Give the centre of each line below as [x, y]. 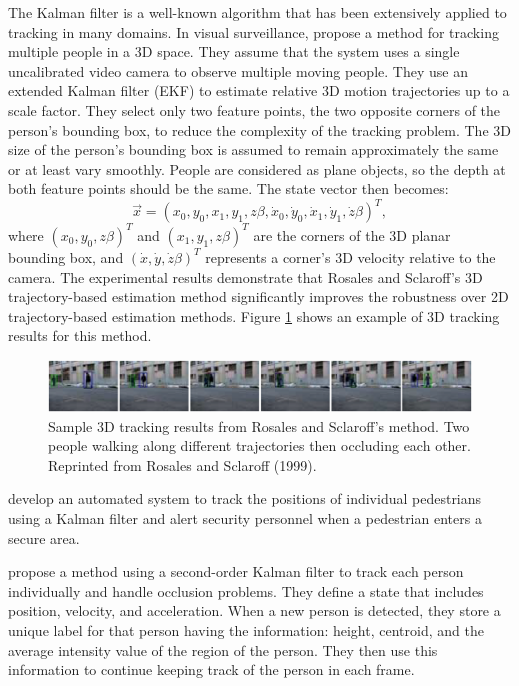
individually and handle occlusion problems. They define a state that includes [246, 590]
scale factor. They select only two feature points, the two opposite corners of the [254, 109]
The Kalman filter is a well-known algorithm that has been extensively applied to [257, 12]
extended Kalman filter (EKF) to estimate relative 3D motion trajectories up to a [259, 90]
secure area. [44, 537]
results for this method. [80, 335]
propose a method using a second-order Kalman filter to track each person [236, 571]
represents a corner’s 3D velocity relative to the [350, 256]
